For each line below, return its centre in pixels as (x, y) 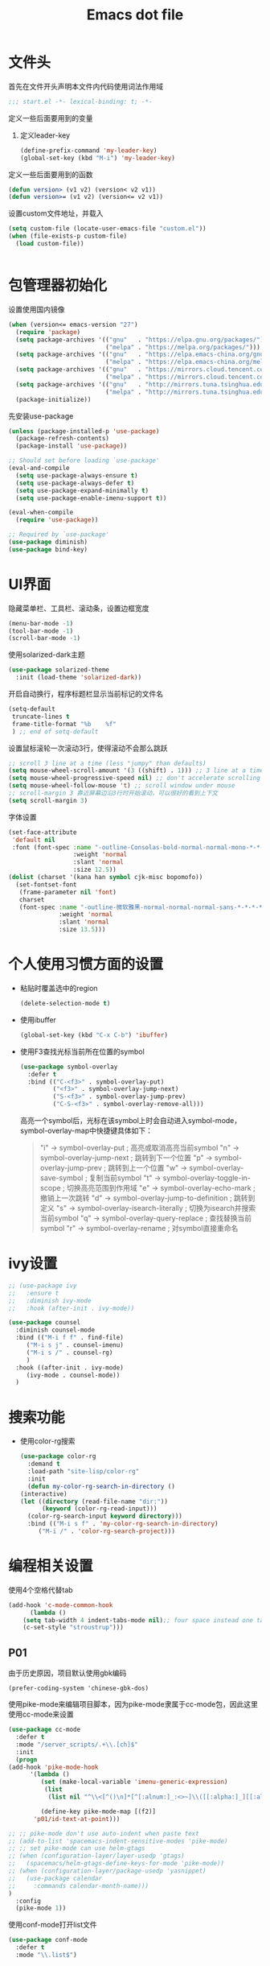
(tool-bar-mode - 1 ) (41, 631)
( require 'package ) (48, 332)
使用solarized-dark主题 (47, 655)
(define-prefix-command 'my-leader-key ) (88, 151)
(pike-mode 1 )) (41, 1908)
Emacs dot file (135, 15)
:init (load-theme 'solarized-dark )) (79, 678)
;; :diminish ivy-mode (50, 1301)
